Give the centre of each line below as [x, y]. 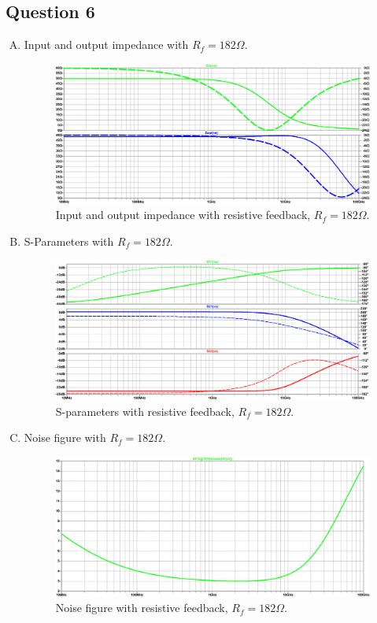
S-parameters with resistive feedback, [145, 411]
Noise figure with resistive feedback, [142, 608]
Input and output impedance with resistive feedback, [183, 215]
